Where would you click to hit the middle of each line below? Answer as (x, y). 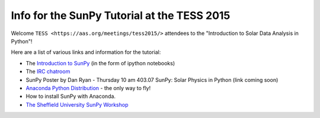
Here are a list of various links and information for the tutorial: (86, 52)
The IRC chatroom (48, 72)
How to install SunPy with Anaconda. (71, 96)
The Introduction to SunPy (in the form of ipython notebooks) (100, 63)
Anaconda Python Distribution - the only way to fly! (88, 88)
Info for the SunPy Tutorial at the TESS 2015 (121, 15)
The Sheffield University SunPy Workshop (77, 104)
